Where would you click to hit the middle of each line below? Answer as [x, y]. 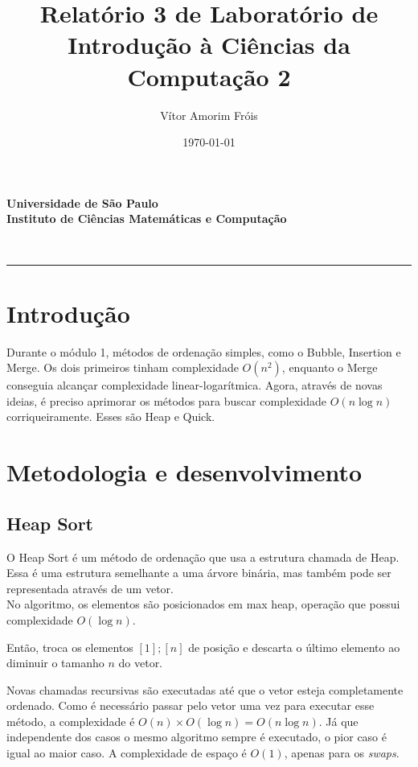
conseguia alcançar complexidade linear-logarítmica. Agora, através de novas [195, 385]
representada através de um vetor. [90, 588]
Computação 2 [209, 76]
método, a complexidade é [71, 721]
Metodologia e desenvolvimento [184, 472]
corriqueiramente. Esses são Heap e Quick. [111, 416]
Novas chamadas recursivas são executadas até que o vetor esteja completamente [205, 689]
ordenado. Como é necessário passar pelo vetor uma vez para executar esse [191, 705]
